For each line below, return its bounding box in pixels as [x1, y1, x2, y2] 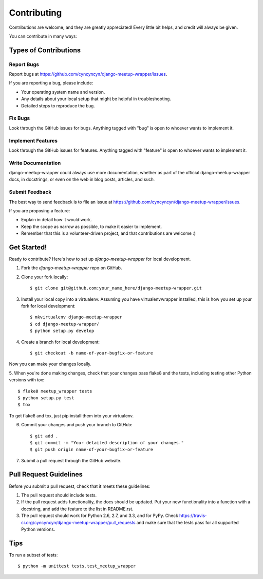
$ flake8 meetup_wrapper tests [18, 388, 93, 394]
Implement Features [9, 137, 58, 144]
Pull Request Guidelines [9, 470, 83, 478]
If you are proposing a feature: [9, 208, 70, 213]
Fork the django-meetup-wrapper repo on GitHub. [21, 265, 122, 271]
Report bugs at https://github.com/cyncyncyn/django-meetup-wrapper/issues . [9, 71, 168, 77]
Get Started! [9, 243, 47, 251]
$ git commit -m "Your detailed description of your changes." [30, 440, 184, 445]
